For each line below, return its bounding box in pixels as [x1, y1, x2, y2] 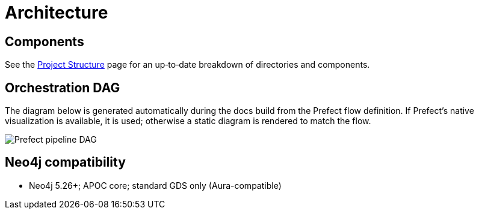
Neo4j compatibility [5, 155, 126, 170]
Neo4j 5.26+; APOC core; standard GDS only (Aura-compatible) [29, 180, 282, 191]
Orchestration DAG [5, 80, 120, 95]
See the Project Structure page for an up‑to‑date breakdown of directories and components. [5, 59, 370, 70]
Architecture [5, 2, 108, 23]
